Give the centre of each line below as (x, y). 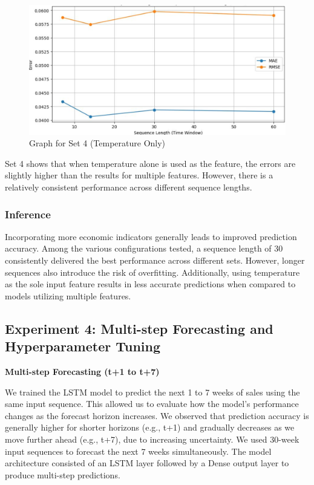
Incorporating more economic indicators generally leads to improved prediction (151, 236)
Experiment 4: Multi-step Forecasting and (139, 328)
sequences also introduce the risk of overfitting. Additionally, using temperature (152, 272)
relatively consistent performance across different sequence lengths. (129, 187)
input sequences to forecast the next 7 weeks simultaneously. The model (138, 451)
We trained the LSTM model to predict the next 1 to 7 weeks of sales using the (152, 392)
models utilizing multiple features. (68, 295)
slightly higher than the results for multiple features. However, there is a (139, 175)
